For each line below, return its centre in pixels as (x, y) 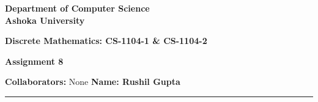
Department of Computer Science (77, 8)
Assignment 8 (34, 61)
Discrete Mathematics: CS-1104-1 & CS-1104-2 (106, 41)
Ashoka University (45, 20)
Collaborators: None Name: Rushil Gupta (93, 82)
